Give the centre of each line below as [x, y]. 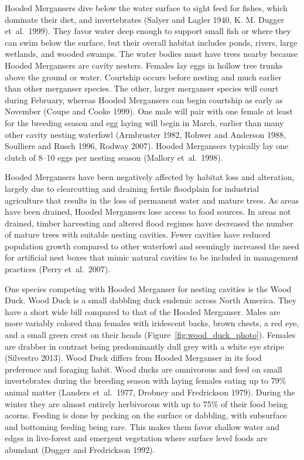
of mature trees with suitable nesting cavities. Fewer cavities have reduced [138, 234]
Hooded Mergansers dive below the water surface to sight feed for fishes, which [146, 8]
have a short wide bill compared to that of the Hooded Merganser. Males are [143, 311]
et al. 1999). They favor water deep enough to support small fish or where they [148, 31]
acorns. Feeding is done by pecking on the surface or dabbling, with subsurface [146, 415]
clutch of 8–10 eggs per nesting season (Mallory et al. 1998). [114, 157]
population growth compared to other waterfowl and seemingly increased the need [152, 246]
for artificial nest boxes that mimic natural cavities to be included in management [152, 257]
